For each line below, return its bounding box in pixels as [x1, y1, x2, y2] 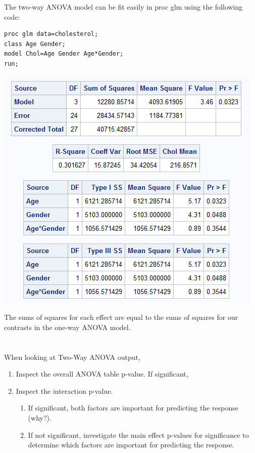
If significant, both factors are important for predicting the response [28, 402, 238, 413]
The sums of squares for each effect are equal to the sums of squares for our [4, 312, 238, 322]
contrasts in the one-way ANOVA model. [4, 321, 131, 332]
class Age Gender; [4, 40, 66, 48]
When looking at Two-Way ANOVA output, [4, 351, 140, 362]
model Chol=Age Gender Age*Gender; [4, 50, 124, 58]
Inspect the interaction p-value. [16, 385, 113, 396]
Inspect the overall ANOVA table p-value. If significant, [16, 368, 188, 379]
